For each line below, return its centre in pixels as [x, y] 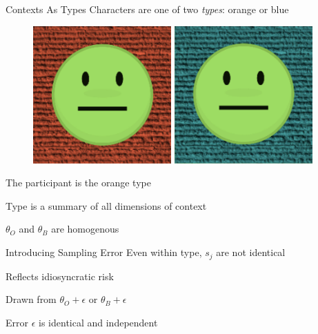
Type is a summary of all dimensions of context [106, 205]
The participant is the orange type [78, 183]
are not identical [251, 252]
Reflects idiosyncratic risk [60, 276]
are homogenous [85, 229]
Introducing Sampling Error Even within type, [104, 252]
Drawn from [31, 299]
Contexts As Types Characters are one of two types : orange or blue [147, 9]
